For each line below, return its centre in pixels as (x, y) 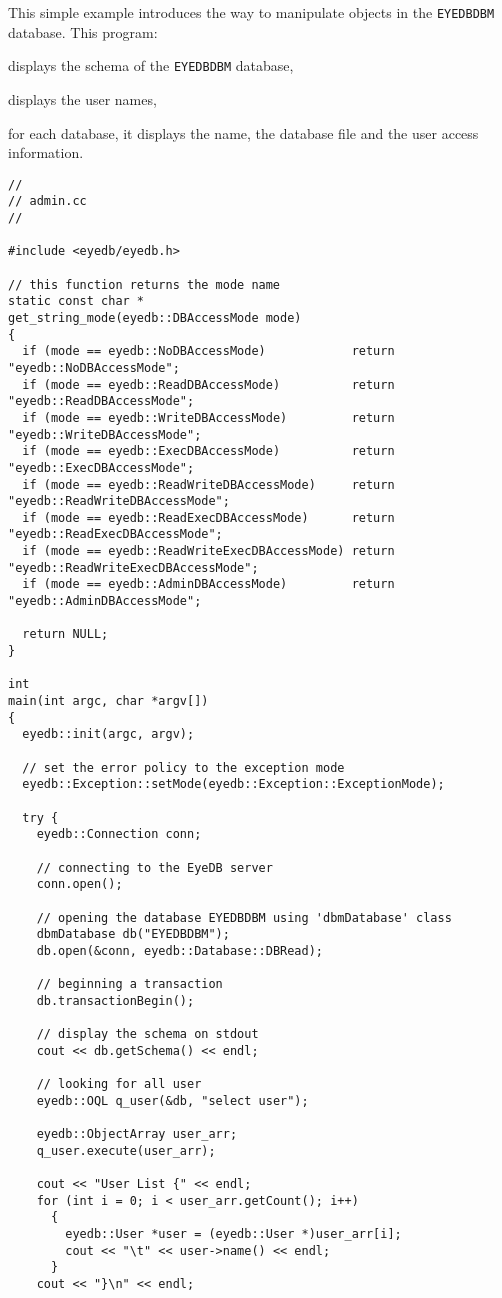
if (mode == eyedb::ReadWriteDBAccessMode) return (208, 484)
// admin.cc (47, 201)
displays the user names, (82, 98)
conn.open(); (79, 884)
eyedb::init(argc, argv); (108, 734)
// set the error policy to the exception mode (183, 767)
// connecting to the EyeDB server (154, 867)
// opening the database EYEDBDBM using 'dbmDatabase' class (244, 917)
